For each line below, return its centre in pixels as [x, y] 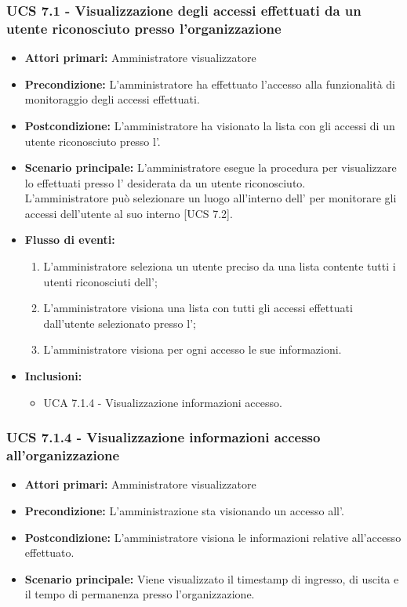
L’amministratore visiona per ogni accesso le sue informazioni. [193, 349]
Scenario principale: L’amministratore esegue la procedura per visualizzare [211, 167]
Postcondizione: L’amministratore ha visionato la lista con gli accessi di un [210, 125]
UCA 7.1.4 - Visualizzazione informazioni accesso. [163, 402]
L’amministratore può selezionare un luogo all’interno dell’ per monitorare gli [211, 198]
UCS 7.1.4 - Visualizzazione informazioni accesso [164, 437]
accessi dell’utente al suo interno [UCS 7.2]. [129, 213]
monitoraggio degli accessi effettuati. [112, 99]
